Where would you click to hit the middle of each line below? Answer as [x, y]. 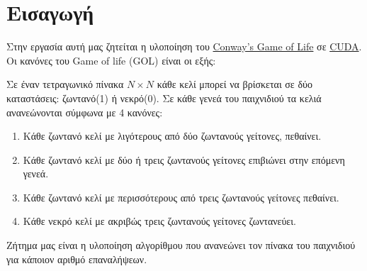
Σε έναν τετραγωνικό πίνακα [65, 84]
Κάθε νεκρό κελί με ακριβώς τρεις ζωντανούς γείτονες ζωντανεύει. [159, 221]
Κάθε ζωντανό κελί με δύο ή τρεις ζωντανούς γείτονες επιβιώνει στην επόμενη [184, 159]
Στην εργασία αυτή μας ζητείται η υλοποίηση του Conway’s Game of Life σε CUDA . [184, 46]
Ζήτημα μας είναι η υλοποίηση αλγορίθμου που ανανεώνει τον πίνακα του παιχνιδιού [181, 245]
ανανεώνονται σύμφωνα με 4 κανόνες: [85, 112]
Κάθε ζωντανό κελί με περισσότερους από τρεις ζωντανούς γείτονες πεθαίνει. [181, 197]
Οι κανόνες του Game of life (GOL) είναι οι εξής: [111, 60]
